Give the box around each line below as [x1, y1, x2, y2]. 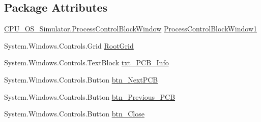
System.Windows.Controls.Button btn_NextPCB [4, 74, 158, 85]
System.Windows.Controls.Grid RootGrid [4, 40, 134, 51]
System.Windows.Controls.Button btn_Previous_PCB [4, 91, 176, 102]
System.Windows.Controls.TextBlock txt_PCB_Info [4, 57, 169, 68]
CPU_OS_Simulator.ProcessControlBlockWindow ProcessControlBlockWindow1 [4, 23, 257, 34]
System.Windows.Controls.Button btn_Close [4, 108, 144, 119]
